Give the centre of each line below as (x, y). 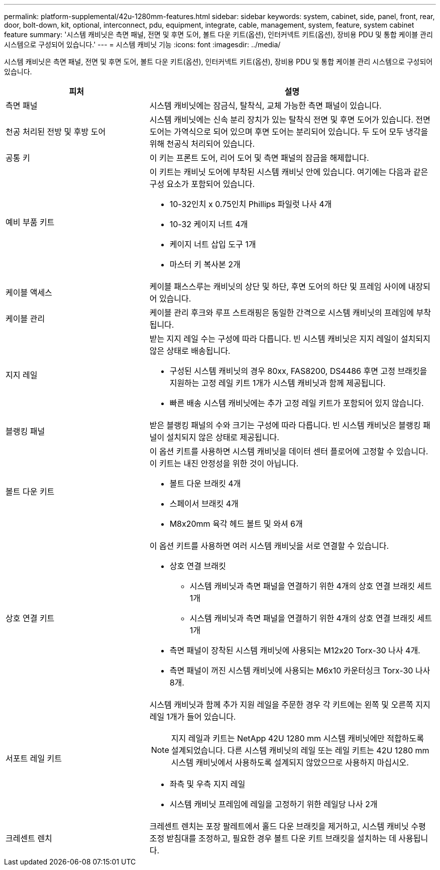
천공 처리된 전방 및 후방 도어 (56, 132)
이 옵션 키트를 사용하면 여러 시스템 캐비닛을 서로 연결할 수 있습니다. (269, 546)
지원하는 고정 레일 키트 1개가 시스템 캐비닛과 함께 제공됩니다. (278, 383)
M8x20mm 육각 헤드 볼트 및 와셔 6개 (236, 524)
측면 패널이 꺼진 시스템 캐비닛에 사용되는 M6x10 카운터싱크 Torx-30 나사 (300, 670)
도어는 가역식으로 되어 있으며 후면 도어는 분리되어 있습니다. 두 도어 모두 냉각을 (289, 132)
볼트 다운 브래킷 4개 (205, 484)
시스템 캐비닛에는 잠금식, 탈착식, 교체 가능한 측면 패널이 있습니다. (265, 106)
